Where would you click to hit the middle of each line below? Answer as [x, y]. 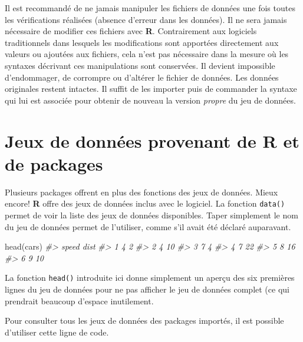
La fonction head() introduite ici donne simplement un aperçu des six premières [150, 278]
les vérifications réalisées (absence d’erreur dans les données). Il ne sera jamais [146, 19]
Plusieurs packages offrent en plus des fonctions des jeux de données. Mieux [141, 192]
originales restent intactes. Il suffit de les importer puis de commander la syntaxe [151, 89]
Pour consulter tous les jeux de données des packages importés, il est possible [144, 321]
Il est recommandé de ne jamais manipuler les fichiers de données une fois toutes [150, 8]
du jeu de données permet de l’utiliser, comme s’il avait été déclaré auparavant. [148, 226]
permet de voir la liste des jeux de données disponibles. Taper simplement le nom [151, 215]
